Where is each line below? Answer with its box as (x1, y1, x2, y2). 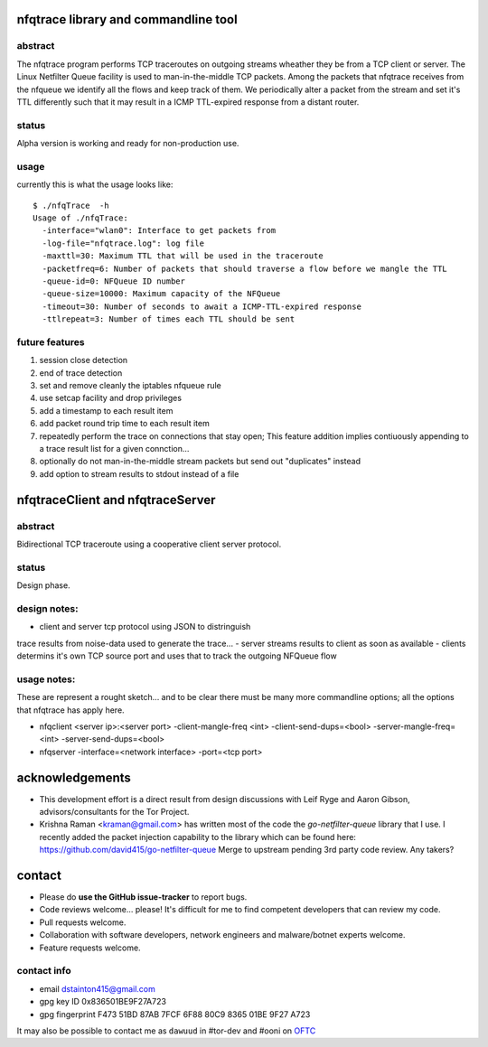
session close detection (39, 355, 128, 366)
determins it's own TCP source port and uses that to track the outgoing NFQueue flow (16, 650, 338, 661)
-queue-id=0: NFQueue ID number (42, 276, 185, 286)
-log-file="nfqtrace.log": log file (42, 238, 205, 248)
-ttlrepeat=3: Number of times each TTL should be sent (42, 314, 296, 324)
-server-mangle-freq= (372, 721, 456, 732)
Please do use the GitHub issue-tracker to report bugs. (39, 892, 248, 902)
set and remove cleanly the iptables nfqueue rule (39, 380, 221, 391)
